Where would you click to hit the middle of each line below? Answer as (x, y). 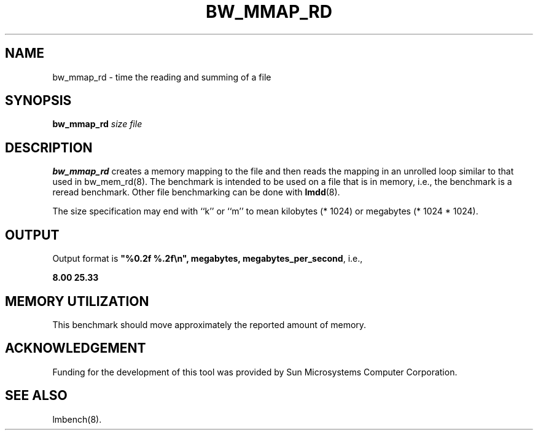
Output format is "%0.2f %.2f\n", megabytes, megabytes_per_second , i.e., (208, 259)
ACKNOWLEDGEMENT (76, 348)
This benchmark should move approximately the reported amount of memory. (209, 324)
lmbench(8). (77, 419)
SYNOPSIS (38, 101)
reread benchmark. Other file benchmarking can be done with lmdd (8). (196, 192)
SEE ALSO (36, 396)
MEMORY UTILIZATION (77, 301)
